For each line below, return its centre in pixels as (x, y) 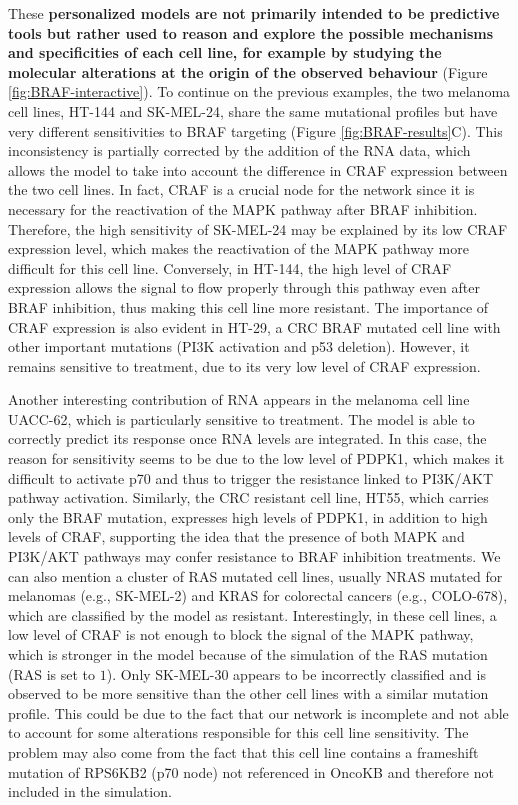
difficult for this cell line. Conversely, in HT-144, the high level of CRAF (230, 267)
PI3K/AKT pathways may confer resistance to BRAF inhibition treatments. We (254, 556)
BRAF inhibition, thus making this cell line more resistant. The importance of (248, 306)
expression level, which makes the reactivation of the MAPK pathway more (238, 248)
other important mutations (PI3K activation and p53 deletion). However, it (239, 346)
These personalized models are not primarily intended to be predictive (254, 13)
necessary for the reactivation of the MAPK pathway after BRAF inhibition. (243, 208)
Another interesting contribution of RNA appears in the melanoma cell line (239, 399)
